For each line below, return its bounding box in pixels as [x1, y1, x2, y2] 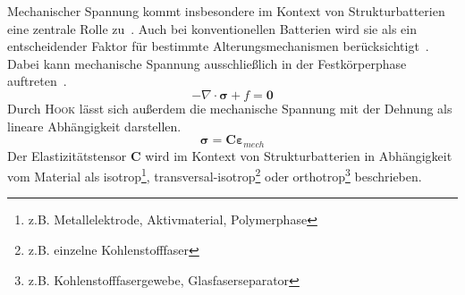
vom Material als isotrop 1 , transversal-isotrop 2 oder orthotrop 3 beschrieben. [7, 164, 422, 185]
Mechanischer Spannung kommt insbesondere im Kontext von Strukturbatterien [7, 2, 445, 20]
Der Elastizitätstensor [7, 146, 127, 164]
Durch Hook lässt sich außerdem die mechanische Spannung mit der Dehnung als [7, 98, 452, 117]
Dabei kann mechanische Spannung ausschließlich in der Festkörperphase [7, 54, 407, 72]
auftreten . [7, 72, 67, 90]
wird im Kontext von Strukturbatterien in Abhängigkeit [145, 146, 452, 164]
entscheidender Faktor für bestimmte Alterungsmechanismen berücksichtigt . [7, 37, 429, 55]
